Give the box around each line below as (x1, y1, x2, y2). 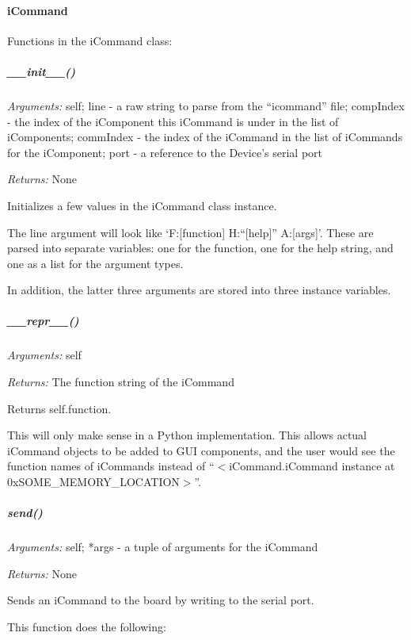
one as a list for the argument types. (7, 255, 184, 271)
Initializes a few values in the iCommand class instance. (7, 197, 277, 213)
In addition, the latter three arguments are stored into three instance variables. (7, 282, 391, 298)
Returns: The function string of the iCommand (7, 374, 234, 390)
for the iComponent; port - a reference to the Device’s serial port (7, 144, 323, 160)
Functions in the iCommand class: (7, 32, 173, 48)
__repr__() (7, 312, 79, 329)
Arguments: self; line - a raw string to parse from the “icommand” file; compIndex (7, 97, 405, 113)
